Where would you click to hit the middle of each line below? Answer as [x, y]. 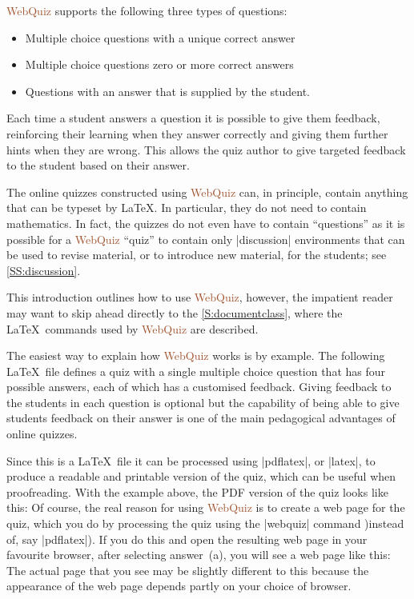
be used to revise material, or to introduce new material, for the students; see [197, 255]
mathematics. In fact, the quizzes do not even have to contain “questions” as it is [206, 223]
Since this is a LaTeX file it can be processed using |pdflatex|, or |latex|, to [191, 460]
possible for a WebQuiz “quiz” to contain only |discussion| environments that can [206, 239]
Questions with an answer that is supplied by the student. [167, 91]
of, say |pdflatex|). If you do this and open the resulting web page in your [187, 539]
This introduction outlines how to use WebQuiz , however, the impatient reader [200, 297]
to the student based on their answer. [98, 165]
